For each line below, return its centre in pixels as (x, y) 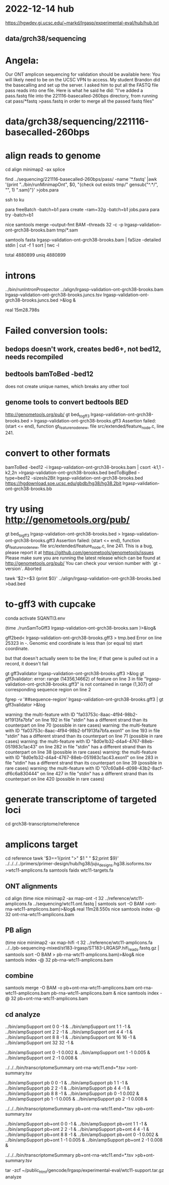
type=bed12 (18, 478)
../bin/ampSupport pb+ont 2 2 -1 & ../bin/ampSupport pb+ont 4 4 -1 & (77, 1129)
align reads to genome (53, 155)
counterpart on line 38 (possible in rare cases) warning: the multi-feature (81, 752)
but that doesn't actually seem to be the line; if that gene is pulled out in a (81, 658)
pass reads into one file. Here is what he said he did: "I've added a (74, 90)
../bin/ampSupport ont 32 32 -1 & (40, 1043)
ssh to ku (15, 200)
